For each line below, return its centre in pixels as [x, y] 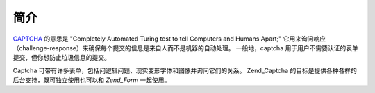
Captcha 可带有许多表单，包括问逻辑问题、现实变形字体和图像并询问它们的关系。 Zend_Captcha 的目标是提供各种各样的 [185, 70]
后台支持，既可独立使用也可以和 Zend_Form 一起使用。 [92, 80]
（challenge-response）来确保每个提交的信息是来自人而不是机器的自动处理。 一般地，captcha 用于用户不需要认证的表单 [185, 48]
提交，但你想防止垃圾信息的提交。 [61, 58]
